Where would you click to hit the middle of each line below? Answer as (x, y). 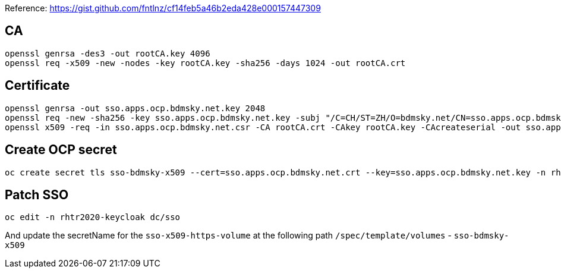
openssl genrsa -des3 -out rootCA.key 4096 (108, 53)
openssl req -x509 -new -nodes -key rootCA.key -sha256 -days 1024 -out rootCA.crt (205, 63)
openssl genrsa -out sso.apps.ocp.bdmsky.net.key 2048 (135, 108)
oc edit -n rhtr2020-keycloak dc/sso (93, 217)
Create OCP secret (61, 150)
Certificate (37, 86)
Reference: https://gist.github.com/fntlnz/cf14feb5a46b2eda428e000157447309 (163, 8)
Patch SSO (37, 194)
